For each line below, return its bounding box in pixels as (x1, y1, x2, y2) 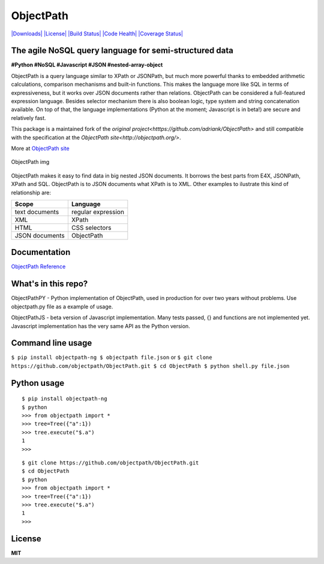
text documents (14, 208, 59, 216)
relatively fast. (11, 114, 46, 121)
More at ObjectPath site (11, 145, 70, 152)
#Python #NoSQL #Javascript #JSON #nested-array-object (11, 61, 163, 68)
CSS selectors (71, 223, 112, 232)
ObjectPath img (11, 158, 50, 166)
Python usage (11, 378, 65, 388)
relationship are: (11, 189, 51, 196)
